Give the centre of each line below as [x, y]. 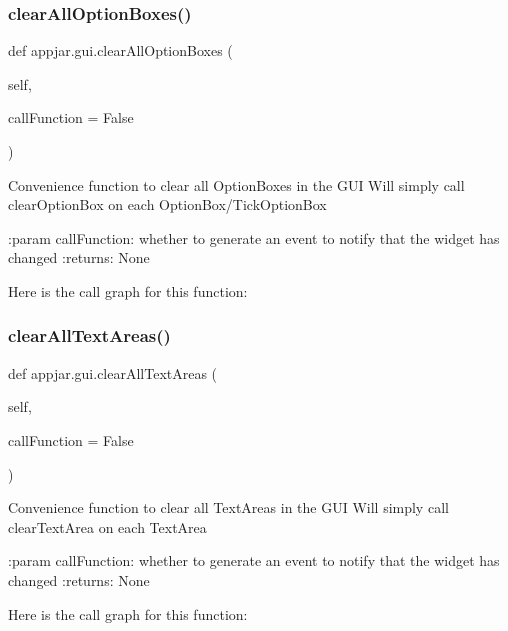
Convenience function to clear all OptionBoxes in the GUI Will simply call [236, 184]
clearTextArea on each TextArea [107, 526]
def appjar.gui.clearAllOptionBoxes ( [120, 50]
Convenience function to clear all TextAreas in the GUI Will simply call [228, 507]
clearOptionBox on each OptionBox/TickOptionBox [167, 204]
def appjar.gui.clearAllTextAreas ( [113, 372]
